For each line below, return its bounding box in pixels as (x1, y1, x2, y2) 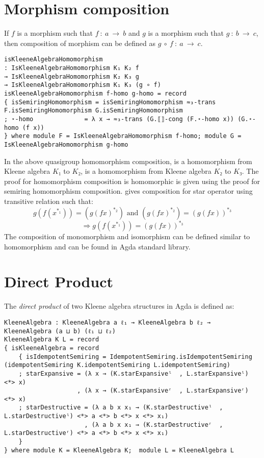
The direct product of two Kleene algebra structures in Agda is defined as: (4, 301, 234, 311)
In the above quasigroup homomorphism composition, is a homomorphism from (4, 155, 252, 166)
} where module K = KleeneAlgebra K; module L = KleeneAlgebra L (4, 446, 234, 454)
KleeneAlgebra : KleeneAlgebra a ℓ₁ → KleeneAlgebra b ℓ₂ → (4, 318, 211, 326)
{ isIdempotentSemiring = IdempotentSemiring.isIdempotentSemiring (18, 353, 252, 360)
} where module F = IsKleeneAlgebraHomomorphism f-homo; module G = (4, 132, 242, 140)
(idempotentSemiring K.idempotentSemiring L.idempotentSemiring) (4, 361, 230, 369)
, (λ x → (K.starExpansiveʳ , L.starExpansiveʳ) (77, 387, 249, 395)
